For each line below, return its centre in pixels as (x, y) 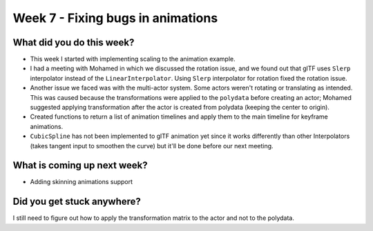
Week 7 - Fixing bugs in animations (115, 18)
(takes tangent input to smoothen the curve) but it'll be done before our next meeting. (152, 145)
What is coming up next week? (80, 165)
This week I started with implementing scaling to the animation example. (133, 59)
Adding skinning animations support (82, 182)
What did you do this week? (74, 42)
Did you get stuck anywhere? (77, 202)
